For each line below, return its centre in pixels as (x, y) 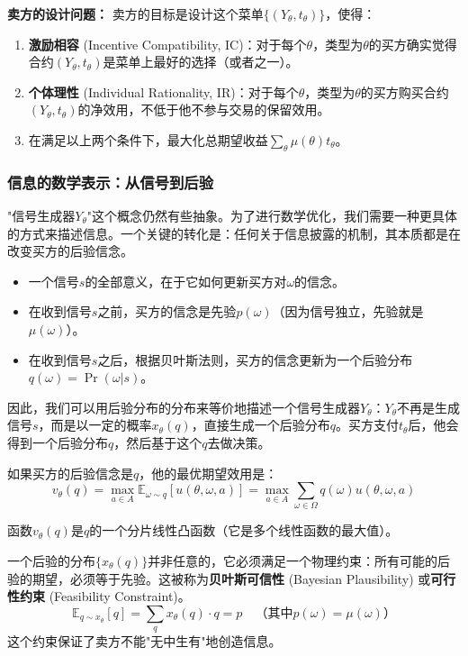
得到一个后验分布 (58, 442)
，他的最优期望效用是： (208, 473)
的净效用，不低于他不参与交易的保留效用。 (204, 109)
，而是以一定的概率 (95, 425)
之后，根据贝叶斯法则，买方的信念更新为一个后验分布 (255, 359)
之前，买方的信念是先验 (167, 311)
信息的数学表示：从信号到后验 (111, 182)
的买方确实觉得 (413, 44)
